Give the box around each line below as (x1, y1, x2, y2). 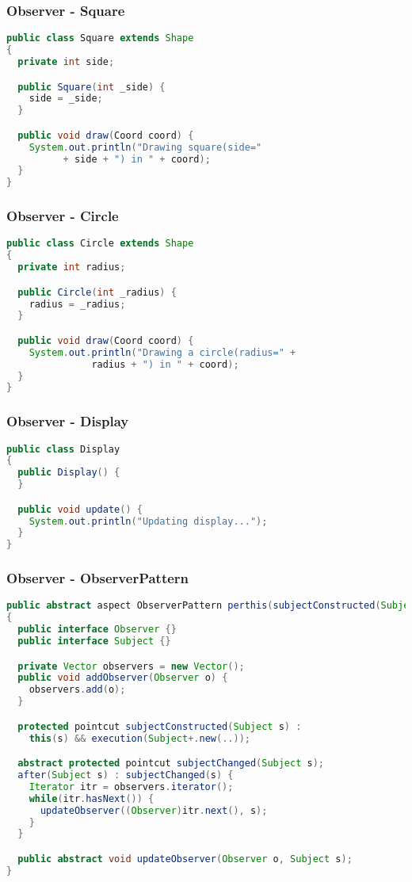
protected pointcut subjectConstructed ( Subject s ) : (17, 720, 302, 732)
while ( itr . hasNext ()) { (29, 792, 154, 804)
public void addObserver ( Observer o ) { (17, 672, 228, 684)
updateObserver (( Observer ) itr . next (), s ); (40, 804, 268, 816)
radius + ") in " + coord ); (91, 358, 239, 370)
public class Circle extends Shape (6, 238, 194, 250)
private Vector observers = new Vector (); (17, 660, 245, 672)
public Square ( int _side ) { (17, 81, 166, 93)
